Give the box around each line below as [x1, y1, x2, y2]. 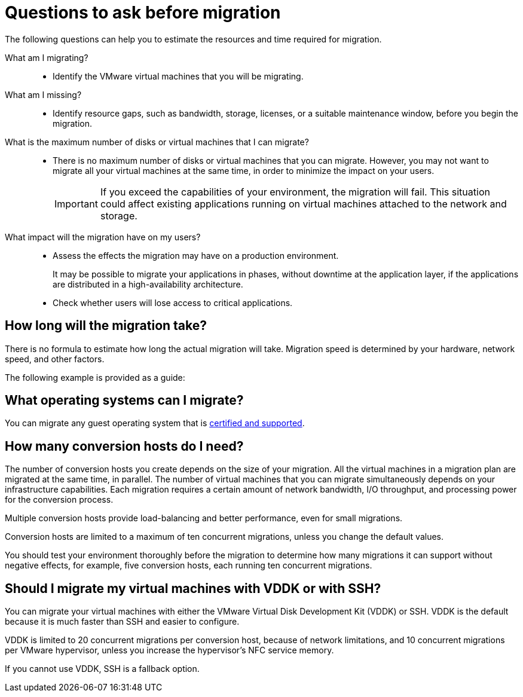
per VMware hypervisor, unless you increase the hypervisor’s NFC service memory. [5, 645, 334, 656]
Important [54, 197, 98, 210]
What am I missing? [5, 89, 82, 100]
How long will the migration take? [5, 318, 207, 334]
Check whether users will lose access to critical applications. [53, 297, 293, 308]
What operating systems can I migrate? [5, 393, 244, 408]
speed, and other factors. [5, 353, 105, 364]
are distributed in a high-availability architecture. [53, 279, 243, 289]
